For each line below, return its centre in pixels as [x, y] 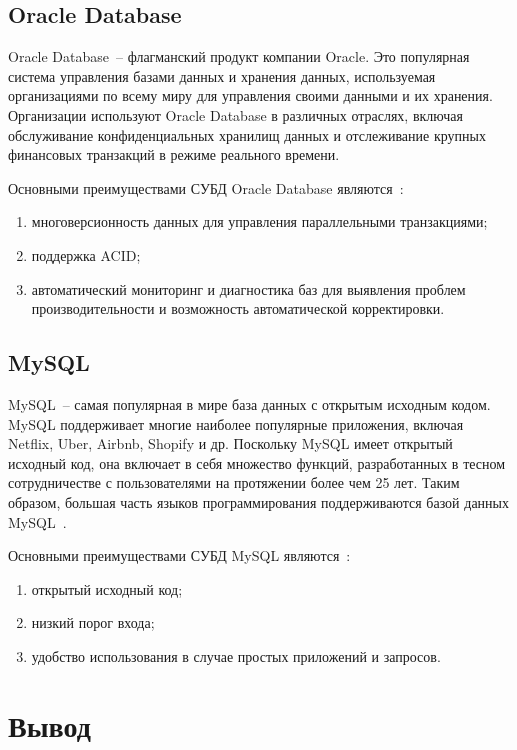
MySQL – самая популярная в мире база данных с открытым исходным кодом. [249, 403]
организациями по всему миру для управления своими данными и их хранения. [250, 95]
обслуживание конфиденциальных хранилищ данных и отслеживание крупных [247, 134]
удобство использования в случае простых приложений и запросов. [236, 655]
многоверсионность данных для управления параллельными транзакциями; [259, 221]
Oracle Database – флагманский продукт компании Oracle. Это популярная [239, 56]
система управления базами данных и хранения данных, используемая [222, 75]
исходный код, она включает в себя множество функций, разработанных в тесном [257, 462]
